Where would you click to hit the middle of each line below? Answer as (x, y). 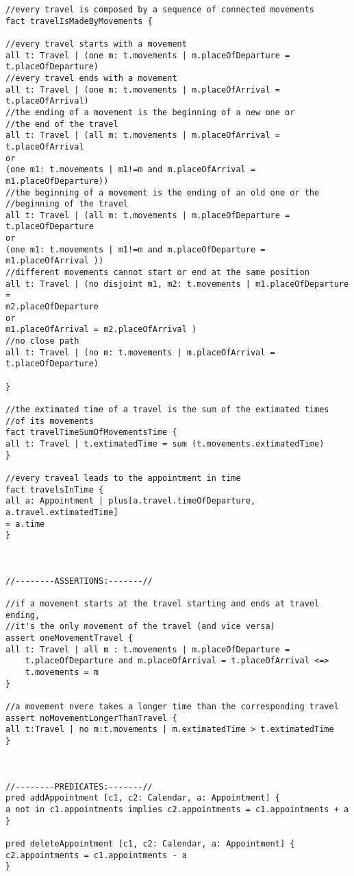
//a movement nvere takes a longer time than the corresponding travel (172, 707)
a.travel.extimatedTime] (62, 512)
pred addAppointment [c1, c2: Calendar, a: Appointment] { (143, 798)
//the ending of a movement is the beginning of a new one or (150, 112)
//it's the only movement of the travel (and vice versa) (140, 627)
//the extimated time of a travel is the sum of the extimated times (167, 409)
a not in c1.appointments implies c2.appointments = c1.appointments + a (177, 809)
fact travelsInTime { (55, 489)
